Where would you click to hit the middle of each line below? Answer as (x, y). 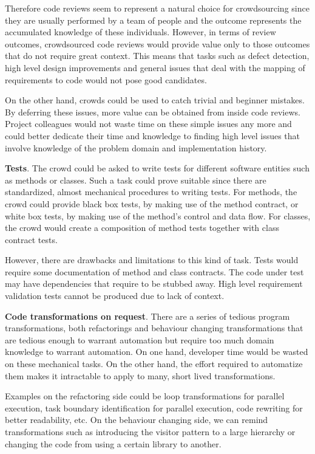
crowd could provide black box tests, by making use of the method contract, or (152, 203)
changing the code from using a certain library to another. (113, 443)
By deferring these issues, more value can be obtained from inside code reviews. (153, 112)
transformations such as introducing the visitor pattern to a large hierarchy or (150, 432)
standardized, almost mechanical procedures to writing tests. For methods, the (151, 192)
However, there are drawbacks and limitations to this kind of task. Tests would (152, 260)
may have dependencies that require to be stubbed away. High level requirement (154, 284)
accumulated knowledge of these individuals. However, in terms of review (141, 32)
